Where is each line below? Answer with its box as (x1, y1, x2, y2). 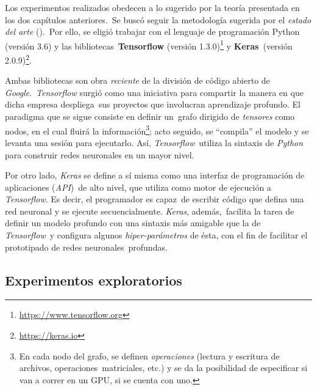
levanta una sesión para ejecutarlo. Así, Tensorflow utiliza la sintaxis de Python (5, 136, 304, 149)
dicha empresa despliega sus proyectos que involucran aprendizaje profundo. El (5, 98, 301, 111)
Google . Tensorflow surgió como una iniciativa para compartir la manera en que (5, 86, 304, 98)
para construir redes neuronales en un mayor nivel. (5, 148, 194, 161)
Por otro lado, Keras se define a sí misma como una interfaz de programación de (5, 169, 305, 182)
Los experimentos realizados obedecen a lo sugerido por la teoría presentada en (5, 1, 300, 13)
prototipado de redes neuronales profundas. (5, 240, 168, 253)
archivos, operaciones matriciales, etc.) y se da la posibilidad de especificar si (19, 361, 308, 374)
